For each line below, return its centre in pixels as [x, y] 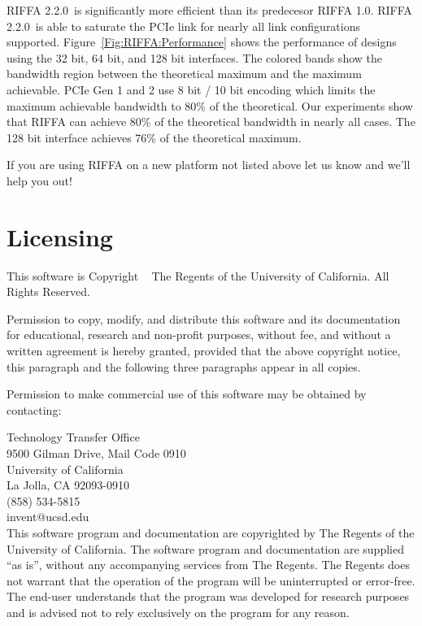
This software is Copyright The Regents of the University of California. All [198, 275]
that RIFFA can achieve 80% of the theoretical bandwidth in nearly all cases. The [211, 122]
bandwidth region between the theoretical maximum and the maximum [184, 74]
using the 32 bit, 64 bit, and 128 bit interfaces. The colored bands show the [194, 57]
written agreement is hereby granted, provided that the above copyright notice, [204, 351]
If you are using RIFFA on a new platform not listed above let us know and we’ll [209, 165]
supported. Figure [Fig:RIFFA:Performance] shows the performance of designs [202, 42]
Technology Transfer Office [73, 437]
